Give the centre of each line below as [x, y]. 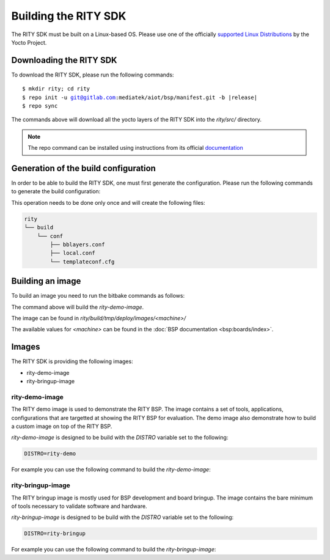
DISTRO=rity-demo [50, 454]
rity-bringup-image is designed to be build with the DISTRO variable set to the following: [123, 517]
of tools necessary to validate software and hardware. [79, 506]
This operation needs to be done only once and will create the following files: [108, 202]
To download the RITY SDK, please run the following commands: [93, 75]
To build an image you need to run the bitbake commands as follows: [98, 296]
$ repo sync [40, 106]
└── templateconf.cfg [82, 262]
